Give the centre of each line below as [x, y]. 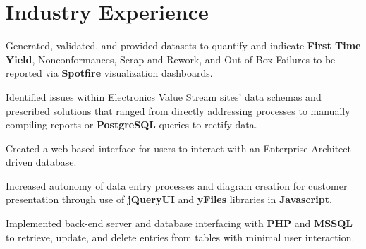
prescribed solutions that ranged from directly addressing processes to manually [178, 110]
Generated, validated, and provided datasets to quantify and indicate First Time [183, 45]
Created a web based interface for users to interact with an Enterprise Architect [178, 148]
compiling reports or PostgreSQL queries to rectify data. [132, 124]
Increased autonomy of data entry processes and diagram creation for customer [177, 185]
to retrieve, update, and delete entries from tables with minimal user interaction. [180, 237]
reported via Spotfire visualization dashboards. [109, 73]
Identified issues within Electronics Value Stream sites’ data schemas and [164, 96]
